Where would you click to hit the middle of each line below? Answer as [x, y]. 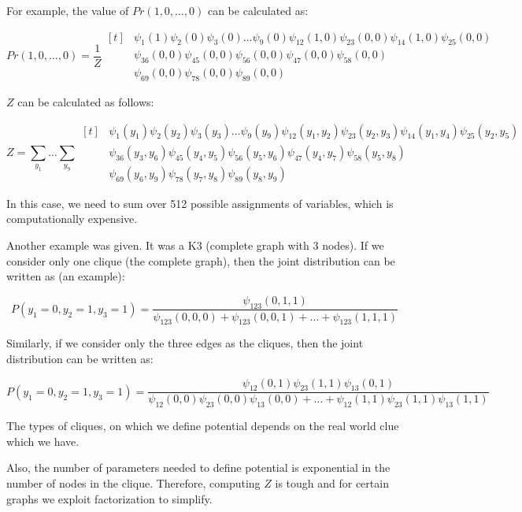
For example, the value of [68, 10]
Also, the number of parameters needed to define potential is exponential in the [198, 467]
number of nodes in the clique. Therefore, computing [133, 482]
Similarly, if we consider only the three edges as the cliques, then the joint [185, 343]
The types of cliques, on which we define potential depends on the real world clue [203, 426]
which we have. [43, 441]
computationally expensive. [72, 219]
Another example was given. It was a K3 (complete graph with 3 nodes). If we [195, 245]
